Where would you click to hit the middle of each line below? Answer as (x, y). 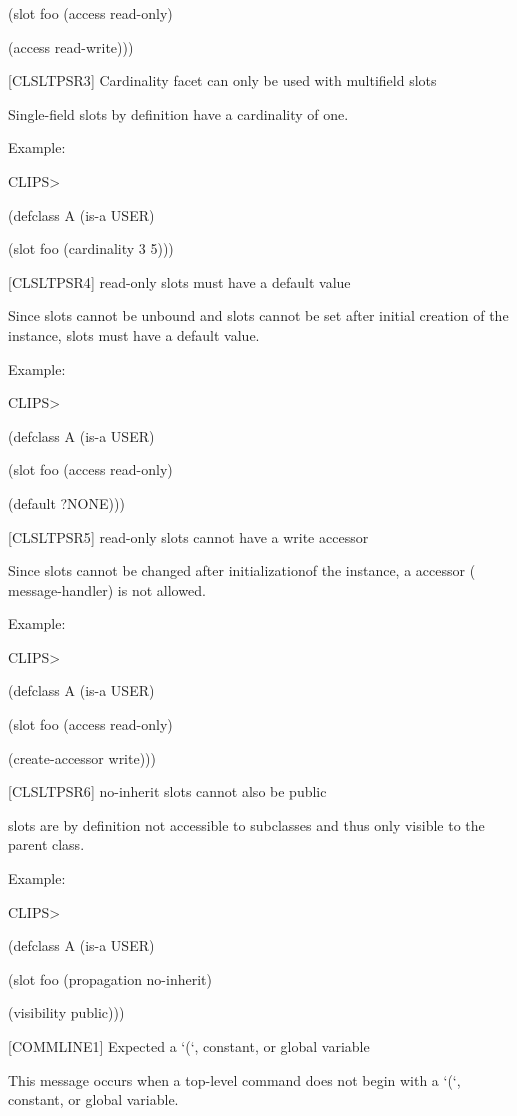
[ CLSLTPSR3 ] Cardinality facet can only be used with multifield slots (222, 80)
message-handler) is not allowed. (107, 589)
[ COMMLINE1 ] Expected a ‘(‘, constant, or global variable (189, 1046)
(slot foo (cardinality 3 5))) (91, 248)
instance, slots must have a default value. (134, 334)
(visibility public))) (66, 1012)
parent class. (46, 844)
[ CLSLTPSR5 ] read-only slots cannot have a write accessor (188, 536)
